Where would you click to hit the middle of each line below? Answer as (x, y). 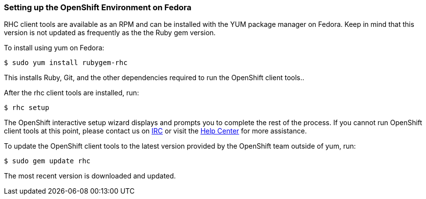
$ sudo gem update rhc (47, 161)
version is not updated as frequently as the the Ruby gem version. (110, 33)
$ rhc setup (27, 108)
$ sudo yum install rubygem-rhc (66, 63)
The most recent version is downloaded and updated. (90, 176)
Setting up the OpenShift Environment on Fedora (98, 7)
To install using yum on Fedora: (54, 48)
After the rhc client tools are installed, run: (72, 93)
